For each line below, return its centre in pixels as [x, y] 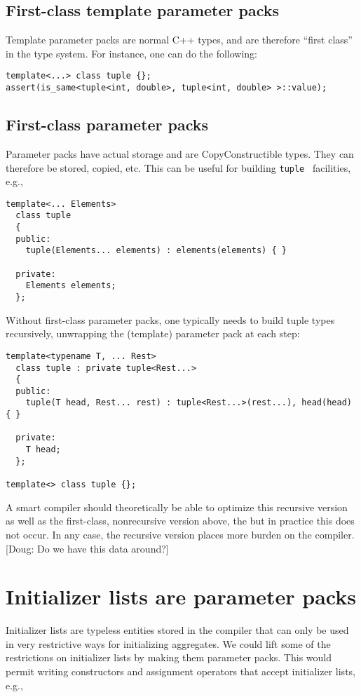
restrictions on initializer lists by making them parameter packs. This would [169, 657]
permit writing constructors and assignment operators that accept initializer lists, [180, 671]
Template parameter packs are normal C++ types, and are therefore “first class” [179, 40]
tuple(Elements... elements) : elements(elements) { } [156, 251]
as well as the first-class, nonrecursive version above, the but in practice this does [180, 521]
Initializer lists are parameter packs [181, 596]
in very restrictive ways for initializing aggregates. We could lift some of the [168, 643]
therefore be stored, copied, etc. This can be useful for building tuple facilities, [178, 167]
